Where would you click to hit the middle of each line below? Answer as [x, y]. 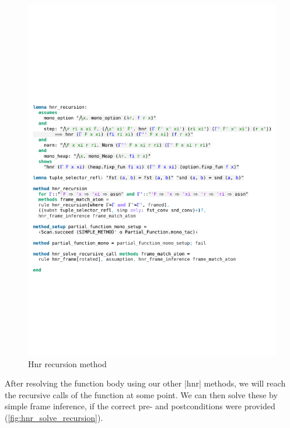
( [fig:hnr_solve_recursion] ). [54, 417]
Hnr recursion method [67, 363]
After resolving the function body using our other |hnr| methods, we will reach [145, 383]
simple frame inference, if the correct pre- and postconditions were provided [140, 406]
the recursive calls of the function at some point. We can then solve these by [141, 394]
